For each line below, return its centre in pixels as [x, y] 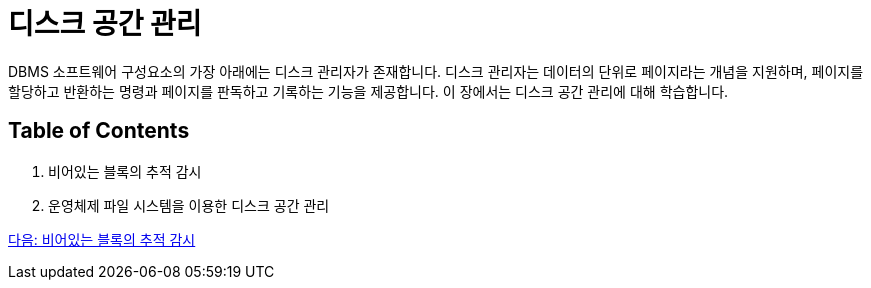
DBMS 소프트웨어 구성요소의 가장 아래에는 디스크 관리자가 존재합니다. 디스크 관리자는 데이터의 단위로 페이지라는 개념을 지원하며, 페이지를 [436, 71]
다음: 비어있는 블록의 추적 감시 [102, 239]
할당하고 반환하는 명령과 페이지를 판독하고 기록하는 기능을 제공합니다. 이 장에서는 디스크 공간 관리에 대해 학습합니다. [368, 91]
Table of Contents [99, 131]
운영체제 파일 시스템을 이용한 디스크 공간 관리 [189, 205]
